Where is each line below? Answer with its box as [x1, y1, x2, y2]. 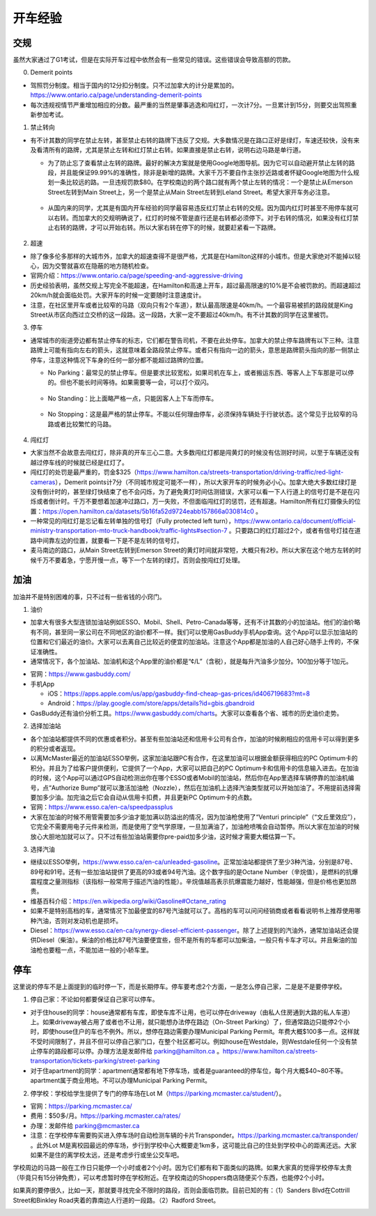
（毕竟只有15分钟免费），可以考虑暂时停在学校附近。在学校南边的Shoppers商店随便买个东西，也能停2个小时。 [13, 1173, 329, 1182]
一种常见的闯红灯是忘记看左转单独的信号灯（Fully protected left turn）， [30, 517, 235, 525]
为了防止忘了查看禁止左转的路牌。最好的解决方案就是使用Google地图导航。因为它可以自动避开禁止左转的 [47, 158, 350, 167]
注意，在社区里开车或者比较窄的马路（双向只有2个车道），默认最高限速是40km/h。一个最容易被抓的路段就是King [30, 301, 353, 309]
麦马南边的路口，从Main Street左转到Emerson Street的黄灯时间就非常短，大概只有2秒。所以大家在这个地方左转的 [30, 546, 355, 555]
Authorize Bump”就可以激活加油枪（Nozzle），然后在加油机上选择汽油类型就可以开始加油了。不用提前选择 [51, 783, 355, 792]
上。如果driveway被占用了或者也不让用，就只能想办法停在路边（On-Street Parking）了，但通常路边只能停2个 [30, 1017, 344, 1026]
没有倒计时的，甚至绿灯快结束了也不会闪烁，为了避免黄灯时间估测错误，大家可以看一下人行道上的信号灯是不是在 [30, 487, 354, 495]
